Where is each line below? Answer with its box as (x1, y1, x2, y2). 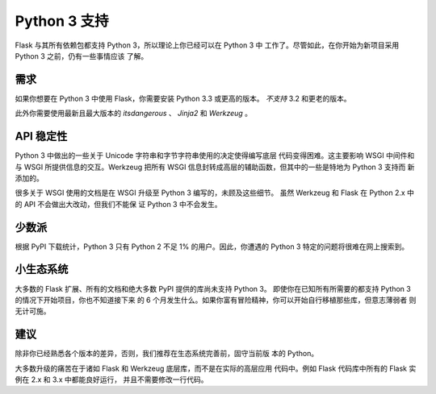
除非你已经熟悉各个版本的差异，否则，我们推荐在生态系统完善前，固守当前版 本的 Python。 (15, 349, 319, 359)
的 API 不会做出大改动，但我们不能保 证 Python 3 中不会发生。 (15, 199, 222, 209)
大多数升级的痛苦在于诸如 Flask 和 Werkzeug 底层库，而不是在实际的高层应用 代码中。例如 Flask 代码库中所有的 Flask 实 (15, 363, 417, 373)
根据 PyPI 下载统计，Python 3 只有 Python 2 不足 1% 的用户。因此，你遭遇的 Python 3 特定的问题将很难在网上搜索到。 (15, 242, 409, 251)
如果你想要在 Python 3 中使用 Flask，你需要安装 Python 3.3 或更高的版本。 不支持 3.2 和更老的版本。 (15, 93, 351, 103)
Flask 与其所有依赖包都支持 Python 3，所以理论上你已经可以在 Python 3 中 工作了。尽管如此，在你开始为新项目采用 (15, 40, 400, 50)
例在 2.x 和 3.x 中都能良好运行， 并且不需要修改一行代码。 (15, 375, 208, 384)
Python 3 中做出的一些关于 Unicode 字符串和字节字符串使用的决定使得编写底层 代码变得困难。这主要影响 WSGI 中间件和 (15, 151, 415, 160)
